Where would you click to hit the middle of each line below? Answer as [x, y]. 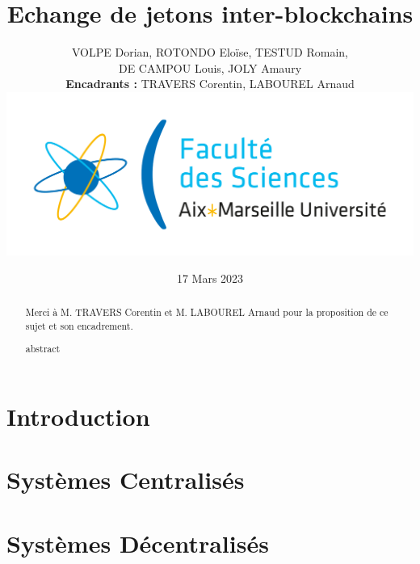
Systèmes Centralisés [126, 480]
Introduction [78, 417]
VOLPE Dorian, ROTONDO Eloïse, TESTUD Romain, [210, 52]
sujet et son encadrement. [79, 325]
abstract [43, 349]
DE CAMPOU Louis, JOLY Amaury [210, 67]
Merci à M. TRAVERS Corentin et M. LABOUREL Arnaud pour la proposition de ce [207, 312]
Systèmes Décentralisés [138, 543]
